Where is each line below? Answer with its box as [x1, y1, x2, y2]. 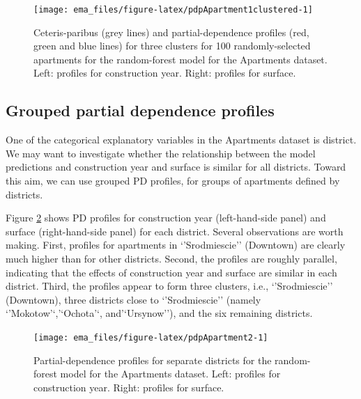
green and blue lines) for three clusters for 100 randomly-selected [33, 38, 311, 53]
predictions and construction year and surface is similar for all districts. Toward [6, 159, 346, 174]
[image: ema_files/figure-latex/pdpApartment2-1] [33, 332, 268, 343]
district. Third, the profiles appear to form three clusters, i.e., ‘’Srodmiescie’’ [6, 279, 333, 293]
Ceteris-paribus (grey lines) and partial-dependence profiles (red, [33, 24, 309, 39]
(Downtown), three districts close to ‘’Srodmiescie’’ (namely [6, 292, 261, 306]
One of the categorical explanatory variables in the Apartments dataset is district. [6, 132, 357, 147]
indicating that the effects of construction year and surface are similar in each [6, 265, 337, 279]
